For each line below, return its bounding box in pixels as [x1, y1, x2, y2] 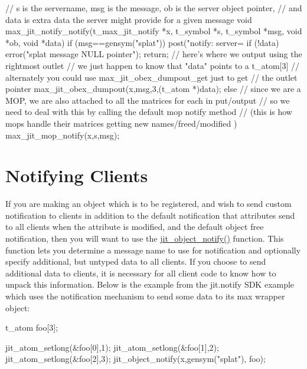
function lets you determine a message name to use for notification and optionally [5, 243, 301, 256]
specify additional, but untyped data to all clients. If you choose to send [5, 255, 266, 268]
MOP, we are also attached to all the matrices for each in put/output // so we [5, 94, 290, 106]
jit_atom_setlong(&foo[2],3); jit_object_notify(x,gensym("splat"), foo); [5, 352, 266, 365]
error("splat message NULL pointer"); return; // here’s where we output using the [5, 48, 302, 60]
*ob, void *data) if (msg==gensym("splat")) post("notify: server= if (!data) [5, 36, 279, 48]
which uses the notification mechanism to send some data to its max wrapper [5, 290, 285, 302]
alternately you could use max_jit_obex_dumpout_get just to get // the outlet [5, 71, 298, 83]
